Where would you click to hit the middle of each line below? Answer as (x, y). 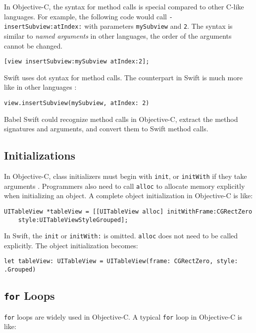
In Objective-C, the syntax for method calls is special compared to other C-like (124, 6)
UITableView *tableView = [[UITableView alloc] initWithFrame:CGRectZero (128, 211)
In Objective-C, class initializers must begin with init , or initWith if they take (126, 176)
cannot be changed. (33, 45)
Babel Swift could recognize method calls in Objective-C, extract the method (121, 119)
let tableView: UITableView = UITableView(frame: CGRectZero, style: (121, 261)
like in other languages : (40, 87)
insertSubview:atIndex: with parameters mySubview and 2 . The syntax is (118, 26)
